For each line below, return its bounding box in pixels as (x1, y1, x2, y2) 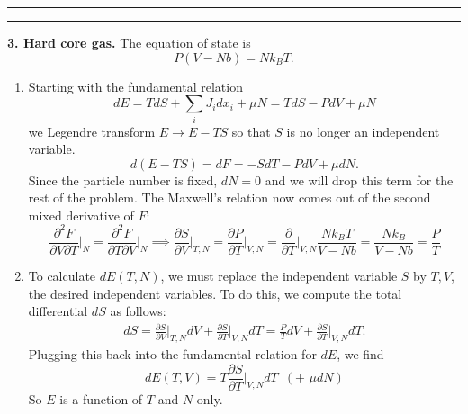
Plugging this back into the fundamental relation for (28, 345, 317, 364)
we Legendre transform (28, 121, 156, 140)
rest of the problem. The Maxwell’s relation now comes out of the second (28, 188, 431, 207)
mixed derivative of (28, 205, 134, 224)
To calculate (28, 266, 96, 285)
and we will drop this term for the (265, 170, 454, 189)
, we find (337, 345, 384, 364)
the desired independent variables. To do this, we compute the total (28, 283, 402, 302)
